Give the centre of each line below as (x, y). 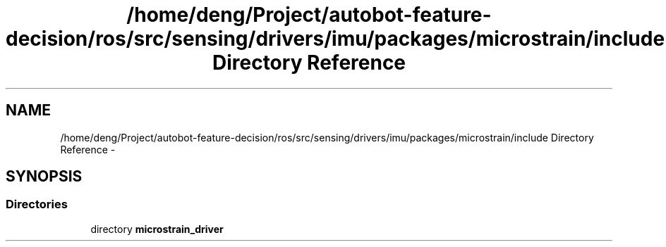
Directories (37, 204)
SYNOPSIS (44, 177)
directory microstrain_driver (157, 229)
